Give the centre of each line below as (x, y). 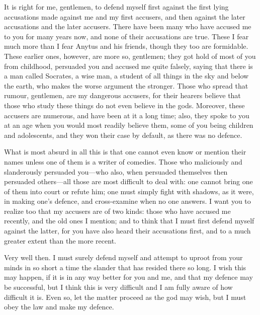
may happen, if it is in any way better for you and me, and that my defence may (128, 277)
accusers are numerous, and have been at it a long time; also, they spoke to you (127, 115)
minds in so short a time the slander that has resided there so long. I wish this (125, 267)
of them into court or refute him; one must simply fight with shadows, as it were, (129, 191)
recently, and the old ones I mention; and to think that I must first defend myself (129, 221)
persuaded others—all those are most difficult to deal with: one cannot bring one (128, 181)
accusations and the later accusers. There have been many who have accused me (128, 26)
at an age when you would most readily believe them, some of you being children (129, 125)
